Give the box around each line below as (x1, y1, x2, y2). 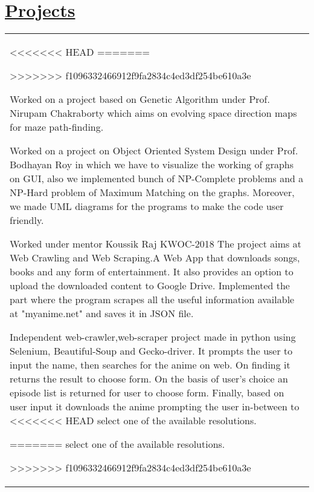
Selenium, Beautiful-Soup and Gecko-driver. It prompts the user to (10, 344, 293, 358)
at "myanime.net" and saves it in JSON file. (10, 306, 194, 321)
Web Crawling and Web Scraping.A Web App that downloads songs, (10, 251, 300, 265)
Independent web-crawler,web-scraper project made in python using (10, 330, 296, 344)
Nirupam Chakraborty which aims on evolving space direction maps (10, 106, 297, 120)
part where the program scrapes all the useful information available (10, 292, 295, 307)
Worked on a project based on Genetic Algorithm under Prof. (10, 92, 270, 107)
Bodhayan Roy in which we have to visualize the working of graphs (10, 157, 294, 172)
